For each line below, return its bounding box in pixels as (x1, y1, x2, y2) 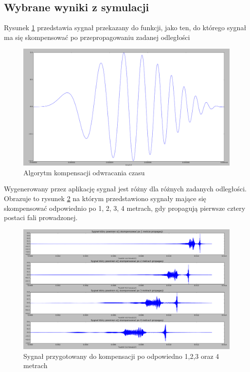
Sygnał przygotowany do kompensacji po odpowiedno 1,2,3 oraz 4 (23, 351, 219, 361)
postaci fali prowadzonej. (4, 212, 78, 223)
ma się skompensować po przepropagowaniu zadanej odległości (4, 32, 190, 42)
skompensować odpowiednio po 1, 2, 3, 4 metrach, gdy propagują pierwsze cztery (4, 203, 246, 213)
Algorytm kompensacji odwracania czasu (23, 167, 145, 177)
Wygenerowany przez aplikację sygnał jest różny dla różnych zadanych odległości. (4, 184, 247, 194)
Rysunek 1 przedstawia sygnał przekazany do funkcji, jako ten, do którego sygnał (4, 22, 247, 33)
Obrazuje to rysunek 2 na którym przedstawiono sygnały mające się (4, 193, 206, 203)
